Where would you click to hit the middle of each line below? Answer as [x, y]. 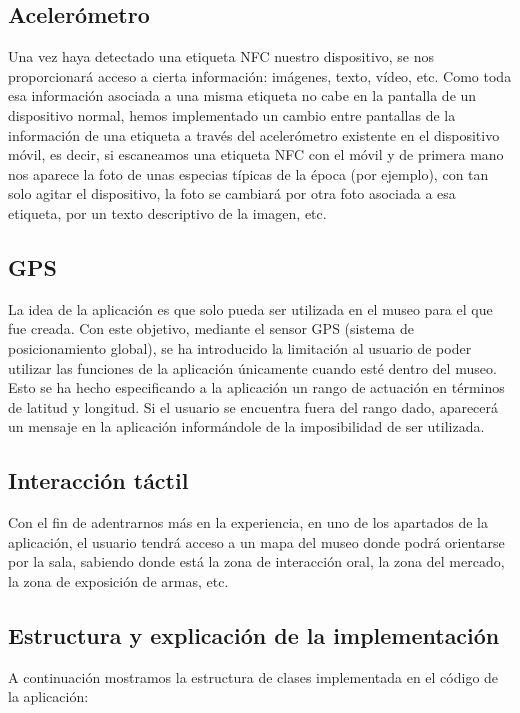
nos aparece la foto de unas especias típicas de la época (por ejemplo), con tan [248, 173]
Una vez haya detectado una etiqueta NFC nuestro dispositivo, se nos [221, 56]
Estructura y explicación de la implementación [254, 634]
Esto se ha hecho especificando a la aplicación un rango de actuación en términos [256, 387]
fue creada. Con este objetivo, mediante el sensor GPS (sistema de [211, 328]
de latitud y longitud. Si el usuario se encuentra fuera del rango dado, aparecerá [253, 406]
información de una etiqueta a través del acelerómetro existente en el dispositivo [254, 134]
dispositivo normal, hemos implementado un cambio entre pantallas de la [232, 114]
